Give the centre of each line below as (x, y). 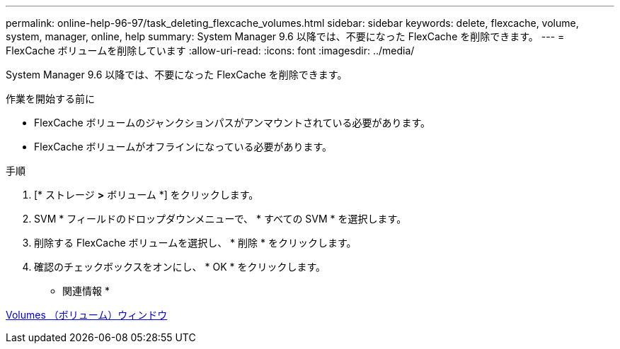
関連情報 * (86, 291)
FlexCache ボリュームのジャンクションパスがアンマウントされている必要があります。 (232, 123)
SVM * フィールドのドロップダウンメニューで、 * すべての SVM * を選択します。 (220, 219)
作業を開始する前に (50, 99)
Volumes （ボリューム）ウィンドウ (87, 315)
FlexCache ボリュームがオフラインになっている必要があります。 (183, 147)
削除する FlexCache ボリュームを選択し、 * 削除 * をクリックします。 (195, 243)
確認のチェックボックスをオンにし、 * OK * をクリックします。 (180, 267)
